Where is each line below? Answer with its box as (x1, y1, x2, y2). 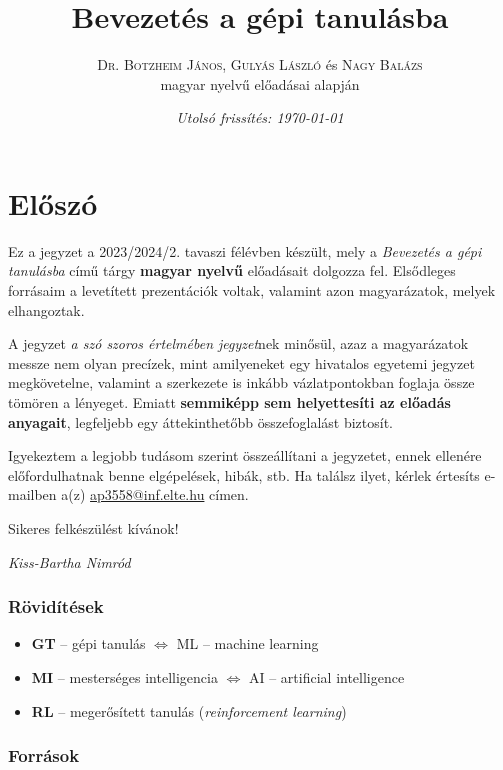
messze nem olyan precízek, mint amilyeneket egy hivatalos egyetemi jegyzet (8, 352, 475, 373)
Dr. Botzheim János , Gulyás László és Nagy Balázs (97, 54, 423, 75)
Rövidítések (8, 594, 104, 619)
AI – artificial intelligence (248, 666, 405, 687)
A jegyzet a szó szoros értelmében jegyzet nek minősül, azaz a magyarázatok (8, 333, 469, 354)
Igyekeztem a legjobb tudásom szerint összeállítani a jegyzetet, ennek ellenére (8, 445, 482, 466)
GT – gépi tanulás (31, 633, 146, 654)
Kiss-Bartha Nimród (8, 551, 131, 572)
